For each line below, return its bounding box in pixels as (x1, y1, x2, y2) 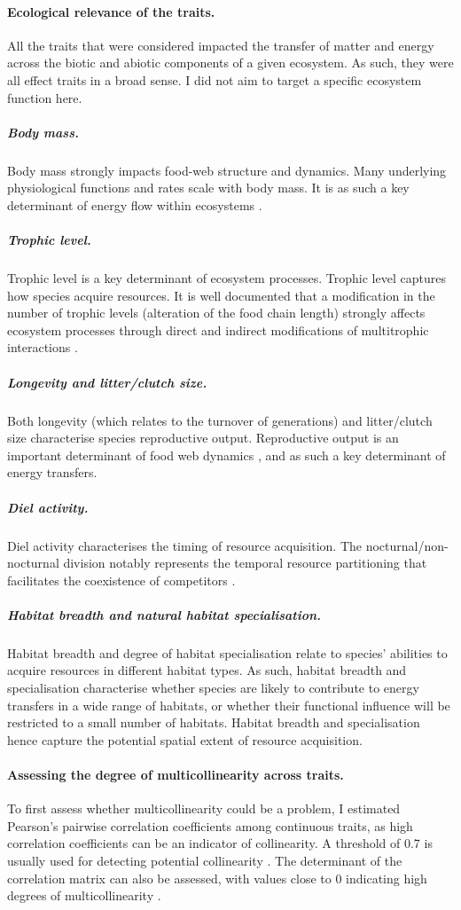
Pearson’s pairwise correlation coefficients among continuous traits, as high (7, 816, 413, 835)
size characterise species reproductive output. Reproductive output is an (7, 428, 399, 447)
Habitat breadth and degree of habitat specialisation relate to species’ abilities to (7, 643, 448, 662)
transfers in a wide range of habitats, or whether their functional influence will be (7, 695, 450, 714)
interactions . (7, 338, 78, 357)
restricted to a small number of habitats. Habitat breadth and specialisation (7, 713, 420, 732)
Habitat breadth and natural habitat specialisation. (7, 605, 322, 624)
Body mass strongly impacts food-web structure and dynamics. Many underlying (7, 161, 447, 179)
